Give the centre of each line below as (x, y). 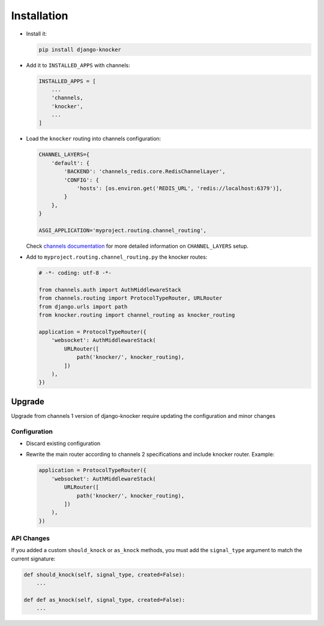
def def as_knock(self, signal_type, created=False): (104, 600)
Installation (40, 16)
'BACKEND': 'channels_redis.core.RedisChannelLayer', (145, 172)
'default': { (70, 163)
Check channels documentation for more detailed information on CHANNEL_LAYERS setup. (137, 246)
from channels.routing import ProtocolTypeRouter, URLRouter (130, 298)
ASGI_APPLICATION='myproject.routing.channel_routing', (123, 230)
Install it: (37, 34)
